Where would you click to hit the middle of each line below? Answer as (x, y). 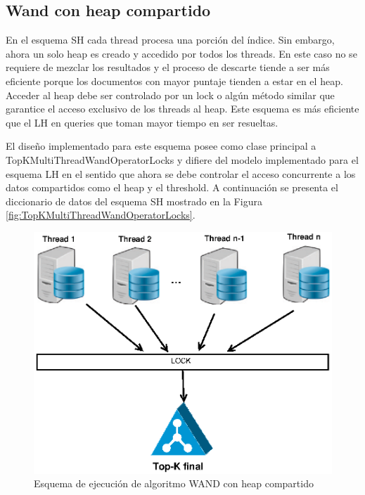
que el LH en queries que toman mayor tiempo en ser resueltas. (142, 122)
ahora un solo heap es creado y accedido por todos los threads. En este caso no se (181, 53)
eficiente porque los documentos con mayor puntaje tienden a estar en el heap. (174, 81)
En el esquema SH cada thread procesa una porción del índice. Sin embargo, (170, 40)
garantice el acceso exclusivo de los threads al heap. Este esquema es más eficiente (182, 109)
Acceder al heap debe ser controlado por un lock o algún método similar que (170, 95)
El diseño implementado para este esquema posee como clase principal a (161, 146)
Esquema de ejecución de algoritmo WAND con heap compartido (174, 483)
